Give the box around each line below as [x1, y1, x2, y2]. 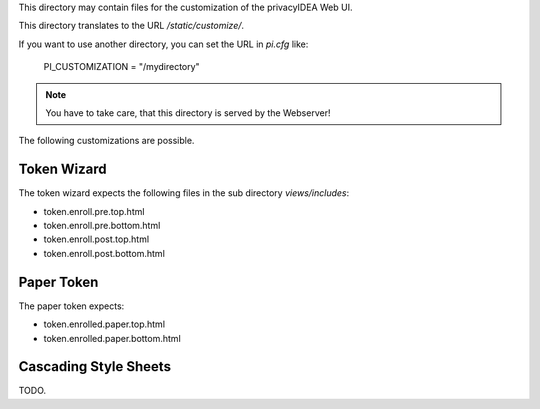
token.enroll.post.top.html [43, 233, 150, 245]
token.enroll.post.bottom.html [43, 247, 165, 259]
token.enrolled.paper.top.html [43, 318, 165, 330]
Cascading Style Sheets [18, 358, 172, 375]
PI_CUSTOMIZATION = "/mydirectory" [43, 61, 200, 73]
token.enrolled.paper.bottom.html [43, 332, 182, 344]
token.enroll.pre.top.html [43, 205, 145, 217]
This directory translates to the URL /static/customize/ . [18, 20, 245, 32]
